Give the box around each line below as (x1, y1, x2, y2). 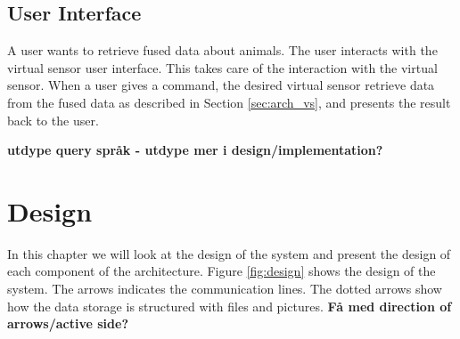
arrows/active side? (7, 314, 128, 333)
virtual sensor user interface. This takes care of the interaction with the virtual (7, 58, 438, 77)
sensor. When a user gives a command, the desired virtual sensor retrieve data (7, 76, 435, 94)
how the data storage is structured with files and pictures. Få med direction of (7, 296, 452, 315)
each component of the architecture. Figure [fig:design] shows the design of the (7, 262, 436, 280)
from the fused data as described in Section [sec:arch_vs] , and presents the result (7, 93, 451, 111)
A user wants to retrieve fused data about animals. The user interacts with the (7, 41, 438, 60)
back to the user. (7, 110, 99, 129)
